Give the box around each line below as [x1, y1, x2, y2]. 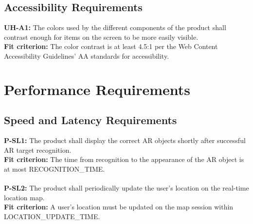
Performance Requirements [4, 79, 191, 99]
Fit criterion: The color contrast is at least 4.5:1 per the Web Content [4, 41, 218, 51]
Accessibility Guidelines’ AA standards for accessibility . [4, 50, 169, 61]
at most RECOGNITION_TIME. [4, 163, 105, 174]
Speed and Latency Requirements [4, 112, 177, 128]
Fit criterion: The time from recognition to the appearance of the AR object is [4, 154, 244, 164]
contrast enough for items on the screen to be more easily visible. [4, 32, 199, 42]
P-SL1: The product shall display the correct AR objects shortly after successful [4, 135, 246, 145]
